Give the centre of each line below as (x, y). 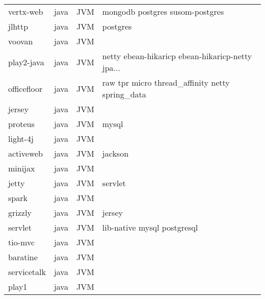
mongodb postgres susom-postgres (163, 11)
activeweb (25, 153)
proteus (21, 124)
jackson (115, 153)
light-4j (21, 139)
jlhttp (18, 26)
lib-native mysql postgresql (150, 227)
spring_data (124, 94)
